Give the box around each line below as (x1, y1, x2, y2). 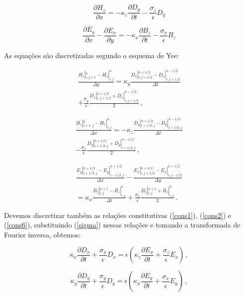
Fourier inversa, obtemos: (4, 229, 81, 239)
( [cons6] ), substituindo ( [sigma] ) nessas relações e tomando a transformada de (4, 220, 241, 230)
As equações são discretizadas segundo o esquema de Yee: (4, 50, 179, 60)
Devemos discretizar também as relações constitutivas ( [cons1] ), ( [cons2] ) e (4, 210, 232, 220)
